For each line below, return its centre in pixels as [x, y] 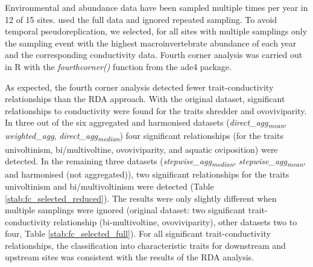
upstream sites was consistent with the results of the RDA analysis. [130, 257]
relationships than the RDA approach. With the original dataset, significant [145, 99]
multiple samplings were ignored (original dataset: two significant [125, 210]
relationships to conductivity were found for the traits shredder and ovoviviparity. [156, 110]
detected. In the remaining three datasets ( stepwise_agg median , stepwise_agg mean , [155, 162]
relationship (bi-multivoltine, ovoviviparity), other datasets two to [175, 221]
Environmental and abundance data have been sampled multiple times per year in [156, 7]
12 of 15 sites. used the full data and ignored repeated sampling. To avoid [141, 19]
